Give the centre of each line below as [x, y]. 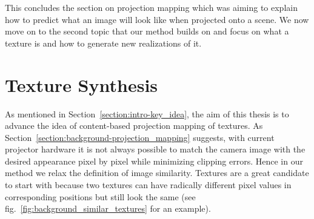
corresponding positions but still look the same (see [100, 196]
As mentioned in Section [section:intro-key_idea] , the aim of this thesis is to [147, 113]
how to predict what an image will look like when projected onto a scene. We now [157, 19]
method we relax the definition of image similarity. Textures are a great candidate [157, 173]
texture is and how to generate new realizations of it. [103, 43]
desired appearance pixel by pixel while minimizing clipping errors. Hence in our [154, 161]
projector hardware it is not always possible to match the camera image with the [155, 149]
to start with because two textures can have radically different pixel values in [148, 185]
